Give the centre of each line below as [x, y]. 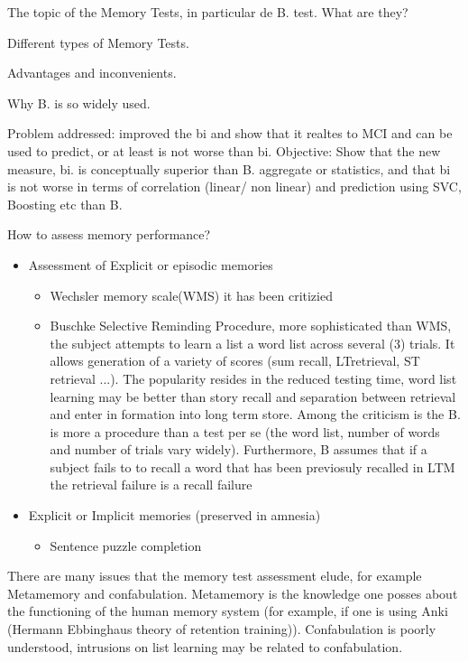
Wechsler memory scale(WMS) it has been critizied [191, 295]
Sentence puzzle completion [126, 545]
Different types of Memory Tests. [98, 42]
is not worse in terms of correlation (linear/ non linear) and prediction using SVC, [234, 186]
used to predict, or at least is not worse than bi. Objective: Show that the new [224, 150]
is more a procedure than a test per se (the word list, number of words [245, 431]
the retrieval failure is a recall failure [151, 485]
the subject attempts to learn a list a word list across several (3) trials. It [252, 343]
